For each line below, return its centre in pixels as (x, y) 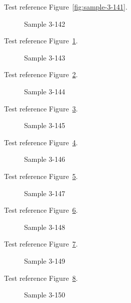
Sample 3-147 (45, 193)
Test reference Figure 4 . (41, 142)
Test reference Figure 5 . (41, 176)
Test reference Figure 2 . (41, 74)
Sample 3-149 (45, 260)
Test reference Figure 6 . (41, 210)
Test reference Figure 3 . (41, 108)
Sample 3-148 (45, 227)
